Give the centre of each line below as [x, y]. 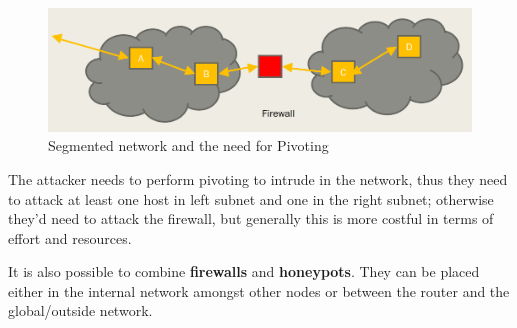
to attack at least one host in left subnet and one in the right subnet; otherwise [251, 198]
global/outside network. [80, 310]
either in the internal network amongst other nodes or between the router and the [259, 290]
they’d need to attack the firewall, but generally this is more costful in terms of [251, 218]
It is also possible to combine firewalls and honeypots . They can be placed [244, 271]
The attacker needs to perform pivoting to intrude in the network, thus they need [258, 178]
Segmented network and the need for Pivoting [188, 145]
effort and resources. [70, 237]
